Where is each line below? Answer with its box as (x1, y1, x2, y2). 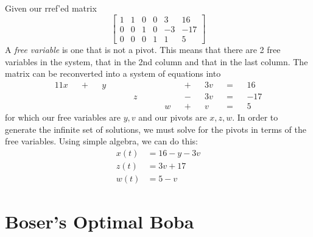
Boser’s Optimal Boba (5, 209, 194, 234)
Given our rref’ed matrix (5, 2, 97, 15)
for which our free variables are (5, 110, 121, 123)
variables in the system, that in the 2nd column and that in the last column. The (5, 55, 308, 68)
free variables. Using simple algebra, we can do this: (5, 135, 198, 147)
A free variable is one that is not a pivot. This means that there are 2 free (5, 43, 281, 56)
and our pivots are (138, 110, 207, 123)
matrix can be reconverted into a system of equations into (5, 67, 221, 80)
